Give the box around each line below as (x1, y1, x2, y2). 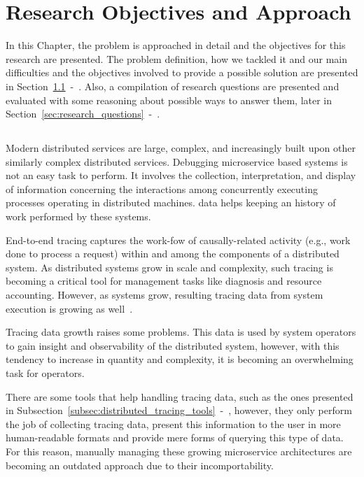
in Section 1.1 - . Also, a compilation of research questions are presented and (6, 78, 339, 93)
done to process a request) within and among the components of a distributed (6, 246, 339, 261)
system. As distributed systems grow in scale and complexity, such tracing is (6, 259, 333, 274)
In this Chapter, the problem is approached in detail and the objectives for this (6, 38, 346, 52)
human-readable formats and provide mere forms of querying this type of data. (6, 430, 344, 445)
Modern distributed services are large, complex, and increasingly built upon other (6, 141, 356, 155)
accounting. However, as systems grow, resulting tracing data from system (6, 287, 323, 302)
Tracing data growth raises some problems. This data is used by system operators (6, 325, 356, 339)
